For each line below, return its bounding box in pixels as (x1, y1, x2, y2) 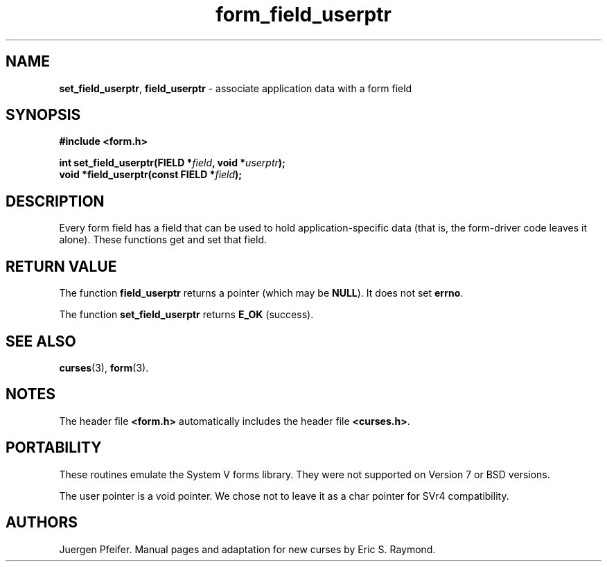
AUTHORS (6, 514, 78, 532)
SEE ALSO (6, 332, 76, 350)
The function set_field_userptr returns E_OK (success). (59, 308, 314, 321)
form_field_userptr (215, 3, 392, 26)
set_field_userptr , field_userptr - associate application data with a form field (59, 82, 412, 94)
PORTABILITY (6, 439, 102, 457)
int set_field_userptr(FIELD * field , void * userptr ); (59, 157, 285, 169)
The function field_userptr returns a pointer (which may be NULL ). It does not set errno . (59, 287, 464, 299)
